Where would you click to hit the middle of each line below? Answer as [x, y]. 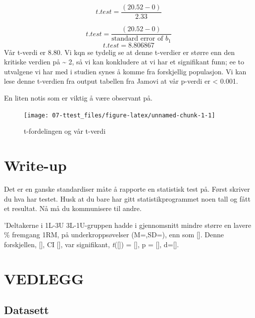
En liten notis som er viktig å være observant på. [78, 97]
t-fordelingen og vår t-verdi [65, 131]
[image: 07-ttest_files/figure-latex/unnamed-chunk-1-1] [120, 115]
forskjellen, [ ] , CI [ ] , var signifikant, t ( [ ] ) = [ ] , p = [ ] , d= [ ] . [92, 244]
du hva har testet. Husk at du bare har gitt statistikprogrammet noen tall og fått [127, 198]
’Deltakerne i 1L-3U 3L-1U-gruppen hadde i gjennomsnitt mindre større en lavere [128, 225]
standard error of [137, 39]
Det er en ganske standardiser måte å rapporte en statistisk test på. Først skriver [127, 188]
